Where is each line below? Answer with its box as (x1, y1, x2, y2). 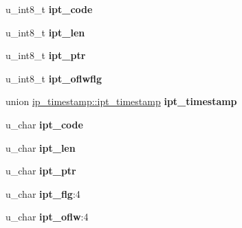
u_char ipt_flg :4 (5, 186, 80, 201)
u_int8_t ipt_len (5, 25, 85, 39)
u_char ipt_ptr (5, 163, 76, 178)
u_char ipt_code (5, 117, 83, 131)
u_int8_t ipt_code (5, 2, 93, 16)
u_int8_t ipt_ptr (5, 48, 86, 62)
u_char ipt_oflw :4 (5, 209, 89, 224)
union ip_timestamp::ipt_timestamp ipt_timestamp (5, 94, 237, 109)
